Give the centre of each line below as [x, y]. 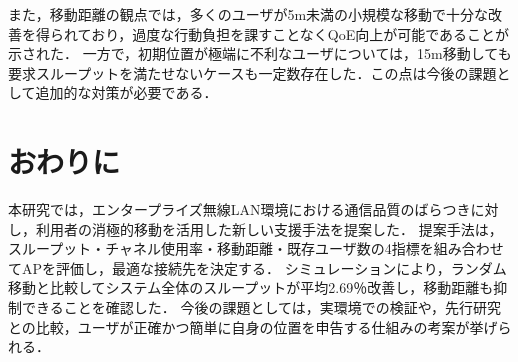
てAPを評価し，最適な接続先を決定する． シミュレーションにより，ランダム [257, 267]
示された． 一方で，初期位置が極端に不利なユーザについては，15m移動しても [260, 53]
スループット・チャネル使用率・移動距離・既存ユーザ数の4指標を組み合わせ [256, 248]
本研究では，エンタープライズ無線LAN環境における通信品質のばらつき [239, 209]
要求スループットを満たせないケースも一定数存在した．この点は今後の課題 [252, 72]
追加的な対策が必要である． [126, 92]
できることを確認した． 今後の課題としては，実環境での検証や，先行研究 [261, 307]
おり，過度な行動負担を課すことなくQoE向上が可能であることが [300, 33]
